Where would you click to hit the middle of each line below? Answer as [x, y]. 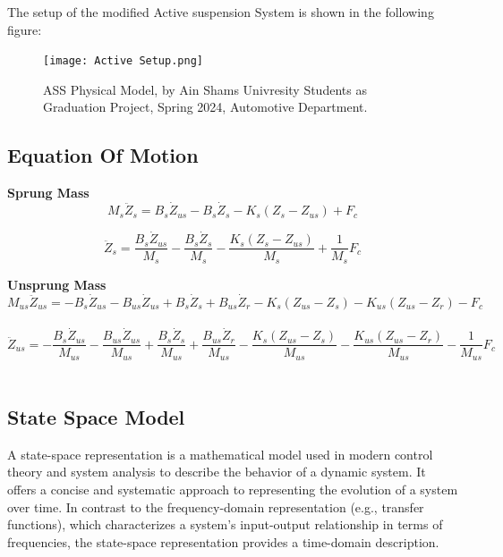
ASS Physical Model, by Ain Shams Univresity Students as [205, 89]
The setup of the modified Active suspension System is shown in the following [221, 12]
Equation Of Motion [103, 155]
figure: [25, 29]
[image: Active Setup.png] [123, 61]
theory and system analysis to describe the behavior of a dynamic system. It [217, 472]
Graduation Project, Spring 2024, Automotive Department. [205, 107]
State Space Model [96, 416]
